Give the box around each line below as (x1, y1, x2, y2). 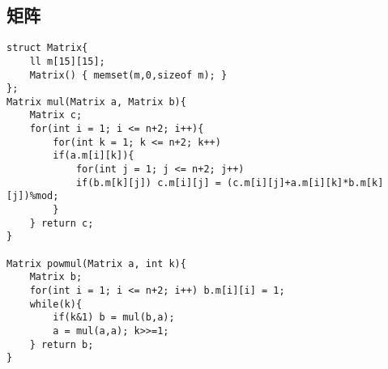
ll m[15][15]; (29, 55, 105, 67)
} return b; (29, 338, 94, 350)
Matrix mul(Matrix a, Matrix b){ (6, 95, 186, 108)
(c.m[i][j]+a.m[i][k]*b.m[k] (227, 176, 384, 189)
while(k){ (29, 298, 83, 310)
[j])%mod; (6, 190, 59, 202)
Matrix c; (29, 109, 83, 121)
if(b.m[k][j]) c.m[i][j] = (75, 176, 221, 189)
